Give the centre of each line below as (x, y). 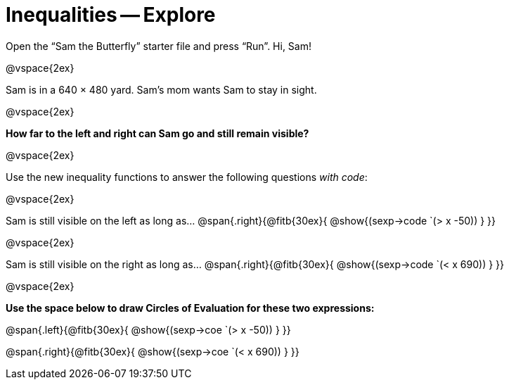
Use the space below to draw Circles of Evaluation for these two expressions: (190, 308)
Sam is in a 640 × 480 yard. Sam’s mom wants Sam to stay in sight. (161, 89)
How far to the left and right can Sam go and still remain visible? (157, 133)
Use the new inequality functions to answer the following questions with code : (187, 177)
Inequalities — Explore (111, 15)
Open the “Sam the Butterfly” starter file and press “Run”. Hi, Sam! (159, 46)
